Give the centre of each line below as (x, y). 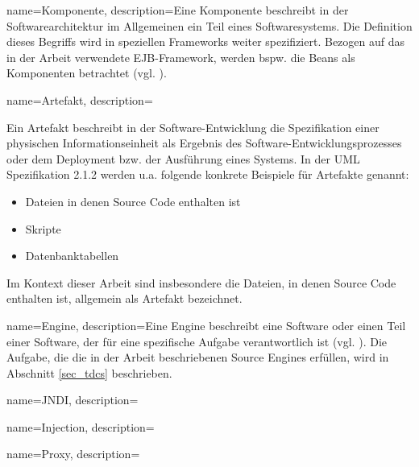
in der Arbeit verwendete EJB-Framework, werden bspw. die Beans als (181, 57)
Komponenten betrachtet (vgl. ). (87, 73)
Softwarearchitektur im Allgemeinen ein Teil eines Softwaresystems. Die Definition (209, 25)
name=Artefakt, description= (80, 99)
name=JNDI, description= (73, 400)
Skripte (43, 228)
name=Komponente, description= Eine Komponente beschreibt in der (178, 10)
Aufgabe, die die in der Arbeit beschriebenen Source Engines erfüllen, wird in (198, 357)
